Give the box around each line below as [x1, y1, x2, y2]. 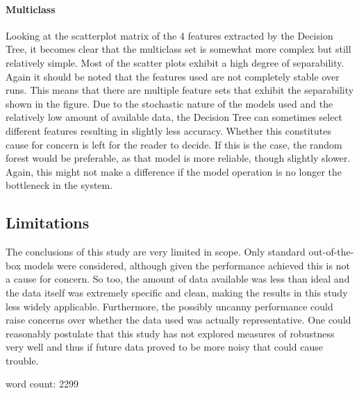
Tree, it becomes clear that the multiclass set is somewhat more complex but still [6, 42, 351, 56]
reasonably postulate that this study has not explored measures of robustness [6, 326, 335, 340]
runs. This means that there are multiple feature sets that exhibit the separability [6, 83, 354, 97]
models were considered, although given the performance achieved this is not [24, 258, 350, 272]
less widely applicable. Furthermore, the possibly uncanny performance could [6, 299, 333, 313]
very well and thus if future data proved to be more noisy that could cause [6, 340, 323, 354]
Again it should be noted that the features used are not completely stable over [6, 69, 340, 83]
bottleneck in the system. [6, 178, 113, 192]
